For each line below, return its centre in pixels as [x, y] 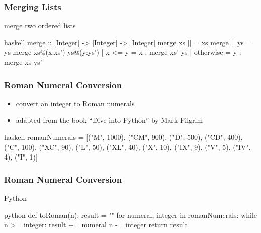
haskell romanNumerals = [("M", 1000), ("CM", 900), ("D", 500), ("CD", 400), [123, 137]
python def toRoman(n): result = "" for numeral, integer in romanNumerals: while [131, 215]
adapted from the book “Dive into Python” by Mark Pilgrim [109, 120]
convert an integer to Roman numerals [75, 103]
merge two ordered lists [40, 25]
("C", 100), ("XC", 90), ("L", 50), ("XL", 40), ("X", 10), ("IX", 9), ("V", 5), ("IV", [127, 147]
